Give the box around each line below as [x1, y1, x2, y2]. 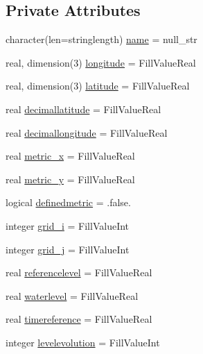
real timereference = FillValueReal [6, 312, 152, 326]
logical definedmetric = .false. [6, 195, 131, 210]
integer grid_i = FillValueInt [6, 218, 130, 233]
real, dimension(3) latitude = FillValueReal [6, 78, 190, 93]
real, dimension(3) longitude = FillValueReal [6, 55, 196, 69]
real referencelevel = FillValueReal [6, 265, 152, 280]
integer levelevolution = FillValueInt [6, 335, 160, 349]
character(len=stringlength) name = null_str [6, 32, 197, 47]
